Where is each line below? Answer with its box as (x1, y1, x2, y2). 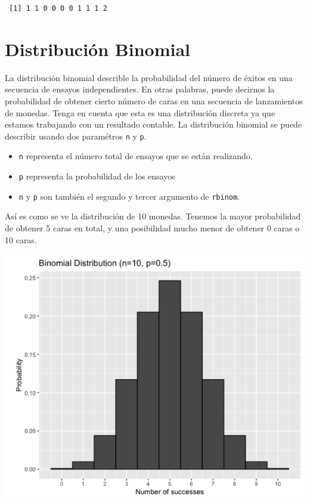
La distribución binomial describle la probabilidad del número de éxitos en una (5, 71, 293, 83)
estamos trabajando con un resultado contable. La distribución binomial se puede (5, 118, 302, 131)
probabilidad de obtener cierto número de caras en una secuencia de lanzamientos (5, 94, 303, 107)
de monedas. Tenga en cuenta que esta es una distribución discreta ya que (5, 106, 275, 119)
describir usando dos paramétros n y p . (5, 129, 147, 142)
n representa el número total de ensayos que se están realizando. (18, 150, 253, 162)
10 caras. (5, 233, 37, 246)
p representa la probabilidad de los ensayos (18, 170, 175, 182)
